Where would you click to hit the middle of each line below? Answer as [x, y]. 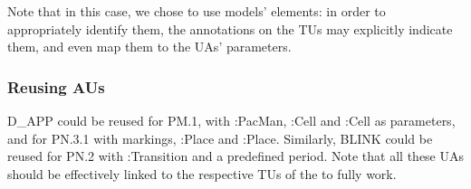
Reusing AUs [56, 86]
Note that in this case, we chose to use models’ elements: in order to [197, 11]
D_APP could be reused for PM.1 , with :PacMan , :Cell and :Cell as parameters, [231, 120]
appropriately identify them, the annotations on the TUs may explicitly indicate [230, 28]
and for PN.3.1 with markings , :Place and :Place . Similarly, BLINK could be [220, 138]
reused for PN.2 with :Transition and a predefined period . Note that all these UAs [236, 156]
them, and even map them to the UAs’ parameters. [149, 47]
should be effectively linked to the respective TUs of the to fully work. [202, 173]
